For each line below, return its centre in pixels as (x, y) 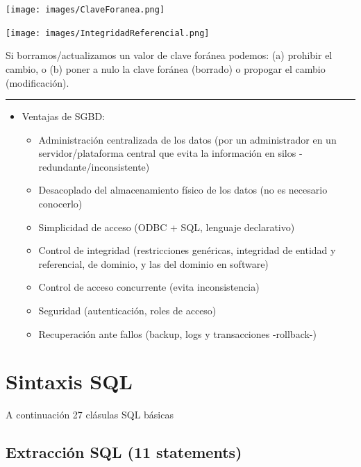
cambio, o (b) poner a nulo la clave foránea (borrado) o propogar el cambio (166, 68)
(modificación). (37, 82)
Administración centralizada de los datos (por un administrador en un (187, 139)
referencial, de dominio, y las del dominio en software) (153, 263)
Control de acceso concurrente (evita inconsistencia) (149, 287)
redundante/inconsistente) (94, 166)
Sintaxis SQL (69, 381)
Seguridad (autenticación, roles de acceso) (127, 311)
